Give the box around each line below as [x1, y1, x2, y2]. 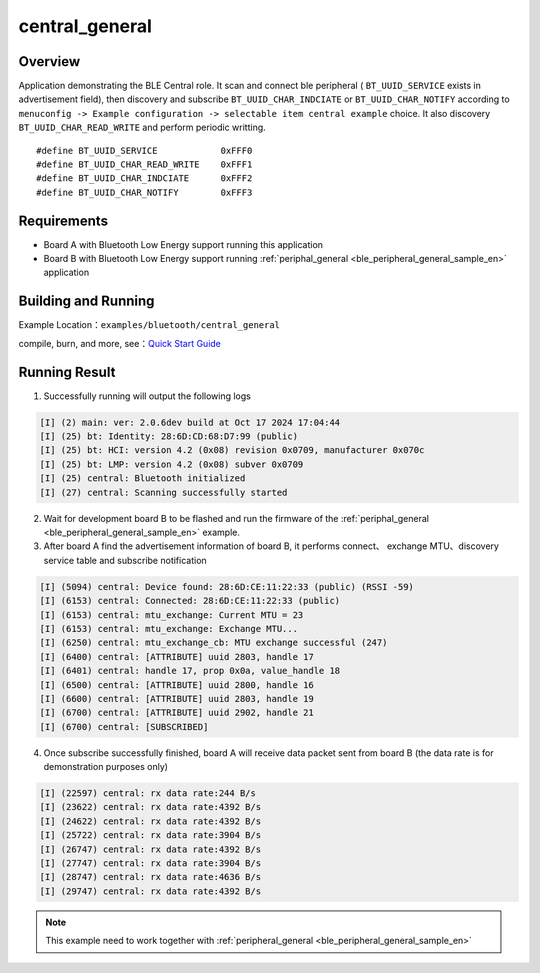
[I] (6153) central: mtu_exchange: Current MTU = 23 [39, 609, 304, 620]
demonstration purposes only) [43, 761, 169, 773]
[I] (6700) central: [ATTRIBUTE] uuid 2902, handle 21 [39, 707, 314, 719]
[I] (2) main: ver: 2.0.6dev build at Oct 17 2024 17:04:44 [39, 416, 341, 428]
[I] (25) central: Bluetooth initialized [39, 473, 246, 484]
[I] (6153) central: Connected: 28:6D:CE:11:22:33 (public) [39, 595, 341, 607]
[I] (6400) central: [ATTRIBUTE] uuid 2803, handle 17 [39, 651, 314, 662]
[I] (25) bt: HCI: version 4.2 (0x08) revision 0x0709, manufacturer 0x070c [39, 445, 425, 456]
